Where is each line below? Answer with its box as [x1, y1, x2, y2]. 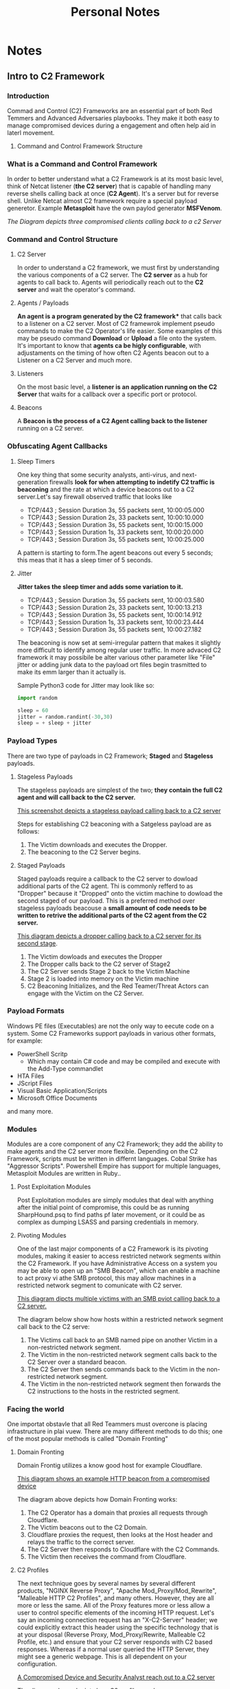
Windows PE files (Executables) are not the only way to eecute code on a [7, 1021, 214, 1030]
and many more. [7, 1107, 54, 1115]
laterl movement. [7, 128, 55, 136]
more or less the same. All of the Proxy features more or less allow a [16, 1601, 211, 1610]
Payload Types [7, 736, 58, 746]
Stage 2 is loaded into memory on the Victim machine [27, 974, 179, 983]
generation [16, 478, 48, 486]
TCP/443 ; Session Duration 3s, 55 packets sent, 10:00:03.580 [27, 595, 205, 604]
